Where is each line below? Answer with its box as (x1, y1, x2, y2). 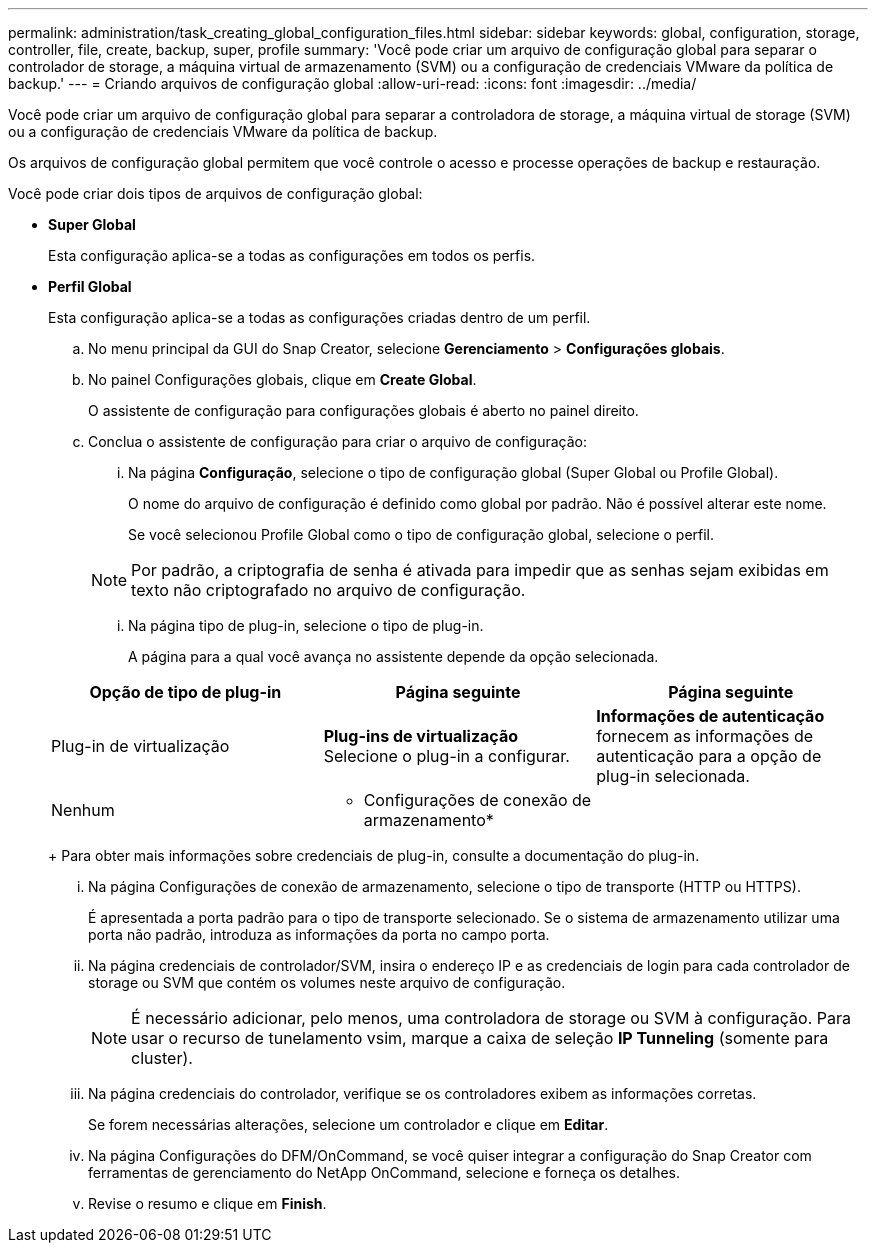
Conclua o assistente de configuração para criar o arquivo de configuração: (88, 433, 587, 450)
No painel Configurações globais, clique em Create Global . (88, 371, 477, 388)
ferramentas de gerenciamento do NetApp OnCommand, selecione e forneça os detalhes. (88, 1164, 681, 1181)
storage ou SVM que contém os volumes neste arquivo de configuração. (88, 974, 566, 991)
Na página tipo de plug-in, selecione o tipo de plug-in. (128, 617, 484, 634)
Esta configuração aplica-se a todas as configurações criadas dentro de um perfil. (48, 309, 591, 326)
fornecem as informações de (596, 726, 814, 746)
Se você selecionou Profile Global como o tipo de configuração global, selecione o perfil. (128, 526, 715, 543)
